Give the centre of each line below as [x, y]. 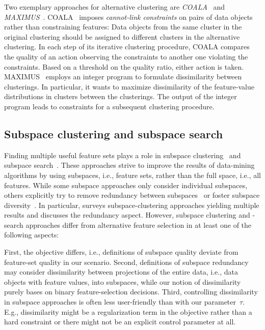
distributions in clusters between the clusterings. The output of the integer [121, 96]
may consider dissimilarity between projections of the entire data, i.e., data [121, 272]
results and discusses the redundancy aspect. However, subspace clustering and [127, 215]
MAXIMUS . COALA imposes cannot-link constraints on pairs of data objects [128, 17]
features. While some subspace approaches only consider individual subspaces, [126, 185]
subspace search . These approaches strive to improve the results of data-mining [129, 165]
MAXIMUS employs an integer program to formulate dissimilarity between [123, 77]
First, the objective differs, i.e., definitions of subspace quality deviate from [121, 252]
